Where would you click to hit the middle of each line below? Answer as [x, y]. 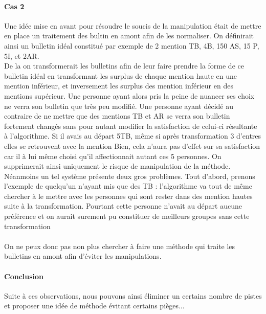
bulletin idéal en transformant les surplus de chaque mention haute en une [121, 75]
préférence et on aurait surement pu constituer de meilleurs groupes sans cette [127, 216]
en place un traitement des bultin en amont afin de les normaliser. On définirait [129, 36]
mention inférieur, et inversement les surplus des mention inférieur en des [119, 86]
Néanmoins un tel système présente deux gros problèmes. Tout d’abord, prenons [130, 176]
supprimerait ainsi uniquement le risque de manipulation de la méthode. [117, 166]
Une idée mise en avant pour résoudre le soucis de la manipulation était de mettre [133, 25]
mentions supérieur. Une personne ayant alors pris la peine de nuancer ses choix [129, 95]
